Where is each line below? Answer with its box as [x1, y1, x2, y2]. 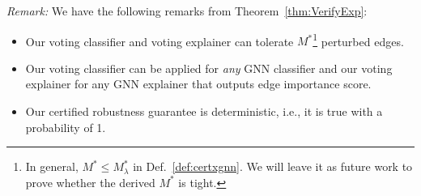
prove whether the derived [25, 173, 155, 190]
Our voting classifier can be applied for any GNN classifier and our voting [25, 59, 393, 76]
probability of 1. [25, 118, 106, 135]
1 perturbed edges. [313, 30, 404, 49]
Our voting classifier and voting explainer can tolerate [25, 32, 294, 49]
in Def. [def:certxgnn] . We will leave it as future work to [133, 158, 413, 175]
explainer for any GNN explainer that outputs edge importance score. [25, 75, 372, 92]
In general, [25, 158, 79, 175]
